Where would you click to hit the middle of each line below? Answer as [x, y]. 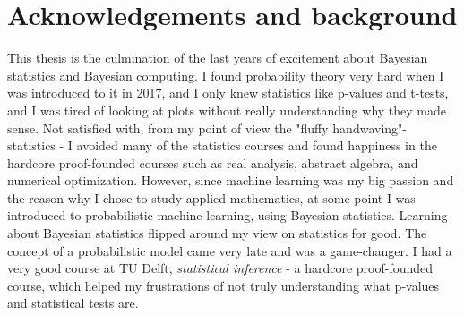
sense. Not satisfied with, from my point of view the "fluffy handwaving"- [207, 128]
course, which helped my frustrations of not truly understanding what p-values [223, 285]
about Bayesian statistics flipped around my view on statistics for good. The [217, 233]
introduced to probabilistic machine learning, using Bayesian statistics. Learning [228, 215]
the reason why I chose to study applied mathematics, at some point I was [211, 197]
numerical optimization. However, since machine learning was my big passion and [231, 180]
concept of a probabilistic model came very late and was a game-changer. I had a [230, 250]
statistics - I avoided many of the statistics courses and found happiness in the [222, 145]
